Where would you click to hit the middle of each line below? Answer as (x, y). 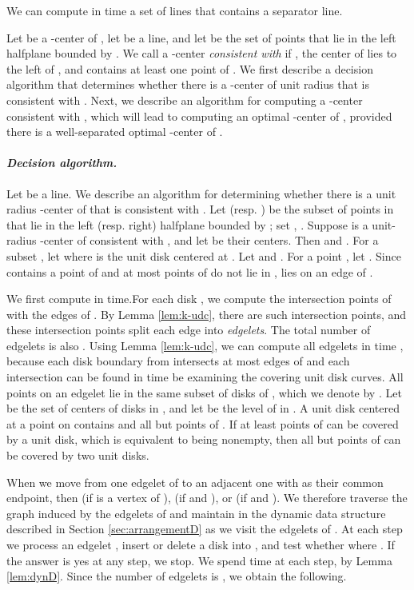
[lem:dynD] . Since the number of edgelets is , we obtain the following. (177, 576)
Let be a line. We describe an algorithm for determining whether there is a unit (201, 193)
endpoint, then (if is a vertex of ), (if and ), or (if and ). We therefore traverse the (207, 498)
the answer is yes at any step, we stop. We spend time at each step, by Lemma (199, 560)
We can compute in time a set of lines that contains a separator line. (175, 10)
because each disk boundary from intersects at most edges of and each (178, 361)
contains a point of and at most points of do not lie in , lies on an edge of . (190, 271)
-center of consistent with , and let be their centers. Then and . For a (209, 240)
